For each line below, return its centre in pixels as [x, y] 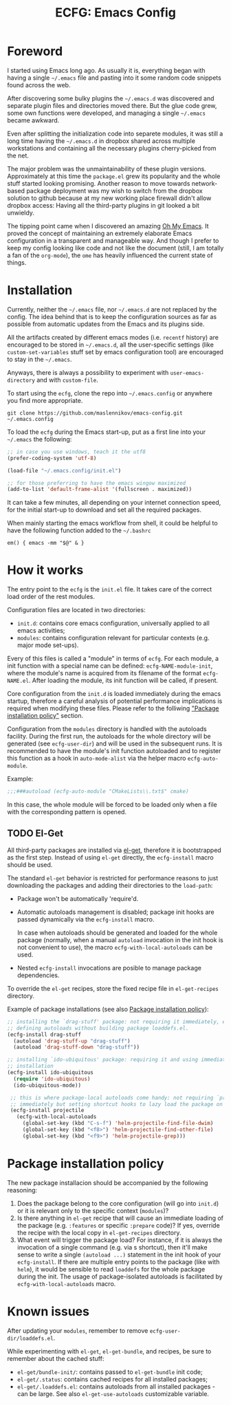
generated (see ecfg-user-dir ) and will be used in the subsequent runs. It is [115, 743]
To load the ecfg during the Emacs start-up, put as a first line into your [107, 432]
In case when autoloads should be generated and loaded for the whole [117, 933]
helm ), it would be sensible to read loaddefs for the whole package [111, 1269]
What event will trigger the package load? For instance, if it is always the [120, 1240]
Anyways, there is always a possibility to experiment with [88, 372]
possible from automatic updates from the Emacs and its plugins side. [106, 324]
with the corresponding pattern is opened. [67, 812]
